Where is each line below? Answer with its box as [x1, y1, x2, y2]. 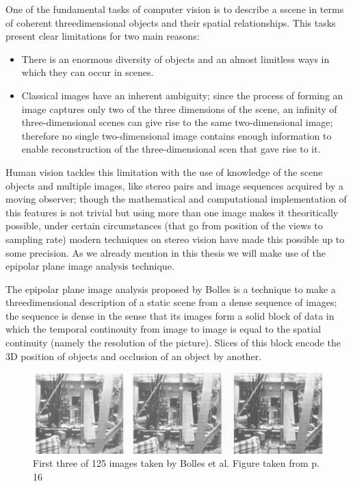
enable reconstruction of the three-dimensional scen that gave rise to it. [21, 142, 321, 156]
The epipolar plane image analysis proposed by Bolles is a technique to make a [5, 281, 336, 296]
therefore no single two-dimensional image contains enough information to [21, 128, 332, 142]
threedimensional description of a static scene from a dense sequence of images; [5, 295, 337, 309]
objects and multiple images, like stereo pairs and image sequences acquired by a [5, 178, 344, 192]
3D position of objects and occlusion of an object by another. [5, 348, 262, 363]
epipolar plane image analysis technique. [5, 259, 174, 273]
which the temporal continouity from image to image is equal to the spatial [5, 322, 322, 336]
